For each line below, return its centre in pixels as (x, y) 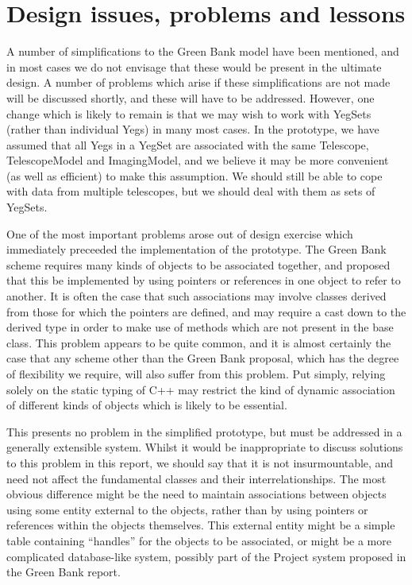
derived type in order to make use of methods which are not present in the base (200, 327)
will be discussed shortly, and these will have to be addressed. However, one (191, 97)
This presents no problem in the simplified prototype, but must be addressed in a (204, 431)
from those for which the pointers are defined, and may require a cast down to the (206, 311)
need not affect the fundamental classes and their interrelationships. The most (196, 478)
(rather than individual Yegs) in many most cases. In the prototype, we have (193, 129)
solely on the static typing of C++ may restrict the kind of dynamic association (201, 389)
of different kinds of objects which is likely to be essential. (147, 405)
